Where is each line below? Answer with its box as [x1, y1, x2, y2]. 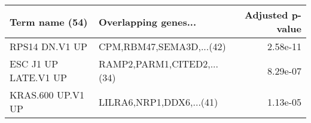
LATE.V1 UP [10, 70, 67, 84]
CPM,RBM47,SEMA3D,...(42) [98, 39, 226, 53]
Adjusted [244, 8, 288, 21]
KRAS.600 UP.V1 [10, 88, 84, 102]
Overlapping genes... [98, 14, 197, 29]
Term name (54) [10, 14, 88, 29]
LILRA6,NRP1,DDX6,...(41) [98, 94, 218, 109]
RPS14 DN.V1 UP [10, 39, 87, 53]
